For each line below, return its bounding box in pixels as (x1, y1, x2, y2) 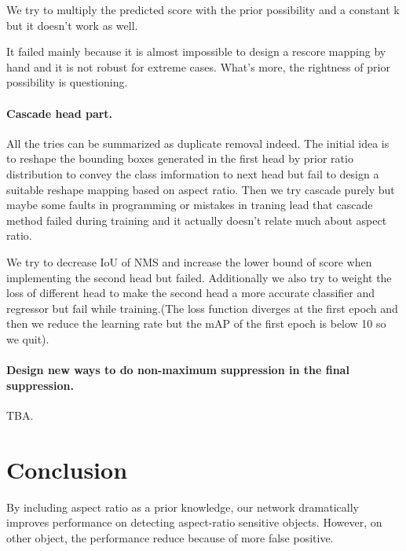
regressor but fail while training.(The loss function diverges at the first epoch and (6, 299, 398, 316)
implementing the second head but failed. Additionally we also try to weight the (6, 269, 392, 285)
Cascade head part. (6, 105, 113, 121)
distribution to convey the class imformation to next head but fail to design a (6, 165, 379, 182)
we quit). (6, 330, 49, 347)
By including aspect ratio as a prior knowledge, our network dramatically (6, 498, 359, 515)
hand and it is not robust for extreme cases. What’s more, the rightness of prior (6, 58, 390, 75)
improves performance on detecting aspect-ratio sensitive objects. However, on (6, 514, 382, 531)
